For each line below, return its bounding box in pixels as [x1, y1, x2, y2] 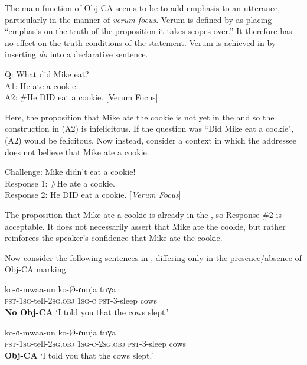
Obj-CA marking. [5, 263, 68, 275]
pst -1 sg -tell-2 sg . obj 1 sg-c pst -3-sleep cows [5, 294, 158, 307]
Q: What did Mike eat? [5, 67, 89, 80]
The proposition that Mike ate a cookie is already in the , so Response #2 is [5, 208, 282, 220]
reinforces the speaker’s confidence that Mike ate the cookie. [5, 232, 223, 244]
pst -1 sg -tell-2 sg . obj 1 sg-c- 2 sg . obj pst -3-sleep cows [5, 337, 187, 350]
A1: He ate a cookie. [5, 79, 79, 92]
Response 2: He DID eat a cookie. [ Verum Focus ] [5, 188, 181, 201]
